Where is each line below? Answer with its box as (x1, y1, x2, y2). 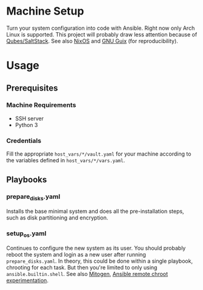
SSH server (15, 114, 44, 122)
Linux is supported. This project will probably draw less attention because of (6, 30, 198, 38)
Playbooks (6, 174, 47, 185)
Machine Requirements (6, 101, 76, 109)
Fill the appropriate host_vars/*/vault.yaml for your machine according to (6, 150, 191, 157)
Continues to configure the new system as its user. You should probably (6, 244, 186, 252)
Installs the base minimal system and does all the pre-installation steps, (6, 208, 184, 215)
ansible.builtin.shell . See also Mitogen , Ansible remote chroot (6, 270, 168, 277)
